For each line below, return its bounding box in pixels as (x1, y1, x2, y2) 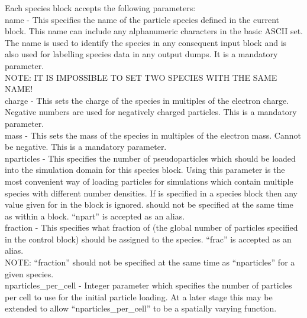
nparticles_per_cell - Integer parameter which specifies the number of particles (5, 279, 292, 291)
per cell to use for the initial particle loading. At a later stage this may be (5, 290, 273, 303)
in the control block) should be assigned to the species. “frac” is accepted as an (5, 232, 292, 245)
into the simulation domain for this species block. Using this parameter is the (5, 163, 285, 176)
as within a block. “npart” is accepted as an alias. (5, 209, 185, 222)
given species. (5, 267, 54, 280)
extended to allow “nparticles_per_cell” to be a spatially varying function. (5, 302, 277, 314)
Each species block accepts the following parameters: (5, 2, 196, 14)
